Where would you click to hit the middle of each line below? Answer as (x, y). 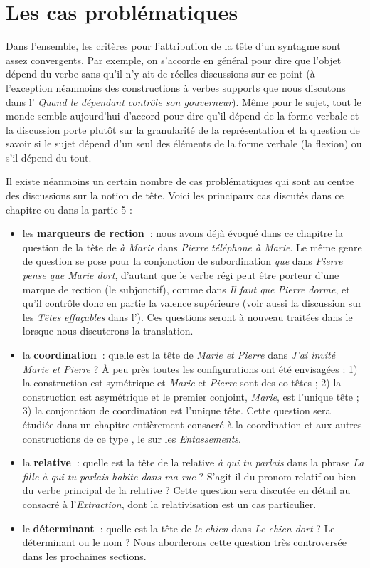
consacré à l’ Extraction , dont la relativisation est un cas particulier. (169, 504)
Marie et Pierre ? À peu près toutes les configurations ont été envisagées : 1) (190, 368)
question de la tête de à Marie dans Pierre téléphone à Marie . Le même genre (192, 247)
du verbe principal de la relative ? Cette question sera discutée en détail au (186, 490)
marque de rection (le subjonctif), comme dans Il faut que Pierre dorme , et (186, 289)
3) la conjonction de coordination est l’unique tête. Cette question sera (176, 410)
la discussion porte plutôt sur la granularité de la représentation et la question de (183, 129)
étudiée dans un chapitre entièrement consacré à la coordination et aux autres (192, 424)
